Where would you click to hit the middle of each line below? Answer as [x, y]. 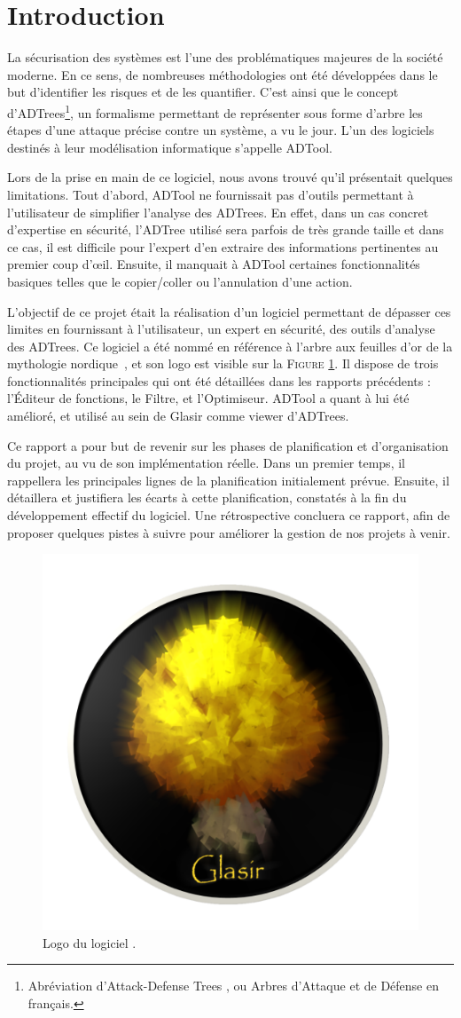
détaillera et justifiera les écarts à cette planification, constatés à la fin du [207, 497]
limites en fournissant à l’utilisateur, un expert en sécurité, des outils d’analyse [221, 329]
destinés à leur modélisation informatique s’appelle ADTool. [170, 147]
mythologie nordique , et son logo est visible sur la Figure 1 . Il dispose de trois [223, 363]
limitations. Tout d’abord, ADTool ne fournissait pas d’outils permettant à [211, 194]
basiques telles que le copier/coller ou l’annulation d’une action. [180, 281]
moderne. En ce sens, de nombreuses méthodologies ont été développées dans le [223, 74]
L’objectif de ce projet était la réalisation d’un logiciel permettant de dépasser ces [229, 311]
